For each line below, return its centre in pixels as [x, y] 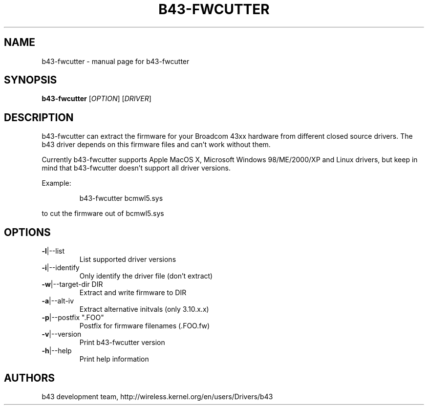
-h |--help [57, 351]
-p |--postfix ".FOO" [73, 318]
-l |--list [53, 251]
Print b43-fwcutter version [122, 343]
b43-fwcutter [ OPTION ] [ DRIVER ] [96, 99]
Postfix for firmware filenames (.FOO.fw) [145, 326]
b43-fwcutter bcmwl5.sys [121, 198]
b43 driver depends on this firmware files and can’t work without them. [156, 145]
